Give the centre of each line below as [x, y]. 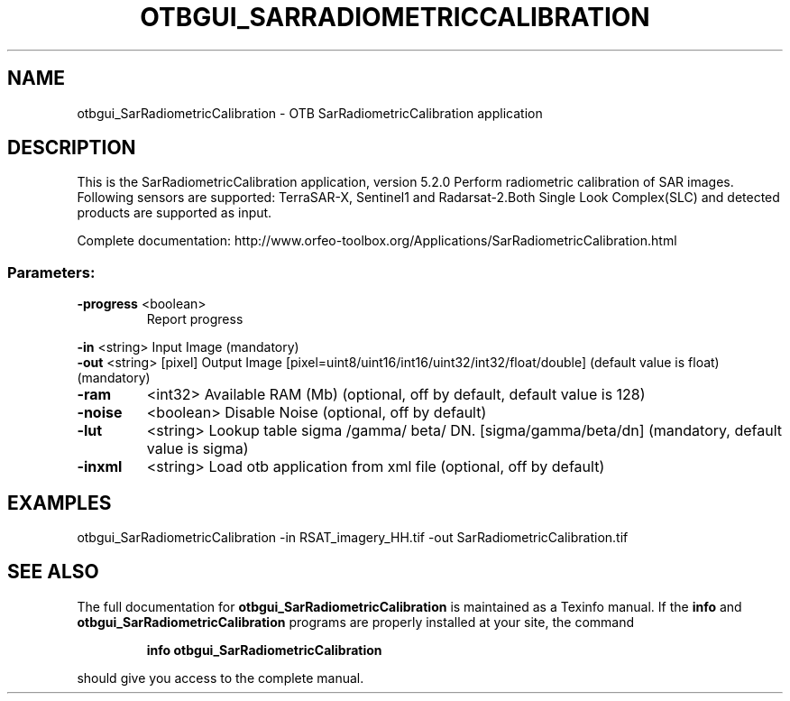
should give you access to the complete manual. [220, 678]
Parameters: [51, 272]
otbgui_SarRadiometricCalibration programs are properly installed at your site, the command [356, 622]
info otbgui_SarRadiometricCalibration [264, 650]
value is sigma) [197, 449]
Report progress [195, 319]
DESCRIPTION [72, 148]
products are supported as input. [175, 213]
